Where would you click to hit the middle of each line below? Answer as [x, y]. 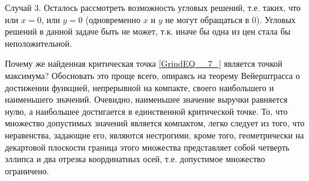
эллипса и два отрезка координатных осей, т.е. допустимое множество [135, 159]
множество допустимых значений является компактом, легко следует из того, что [155, 123]
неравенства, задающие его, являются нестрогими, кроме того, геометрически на [154, 135]
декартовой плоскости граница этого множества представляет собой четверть [147, 147]
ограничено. [27, 170]
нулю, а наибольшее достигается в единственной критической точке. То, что [146, 111]
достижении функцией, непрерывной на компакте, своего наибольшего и [139, 87]
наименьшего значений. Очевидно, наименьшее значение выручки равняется [146, 99]
